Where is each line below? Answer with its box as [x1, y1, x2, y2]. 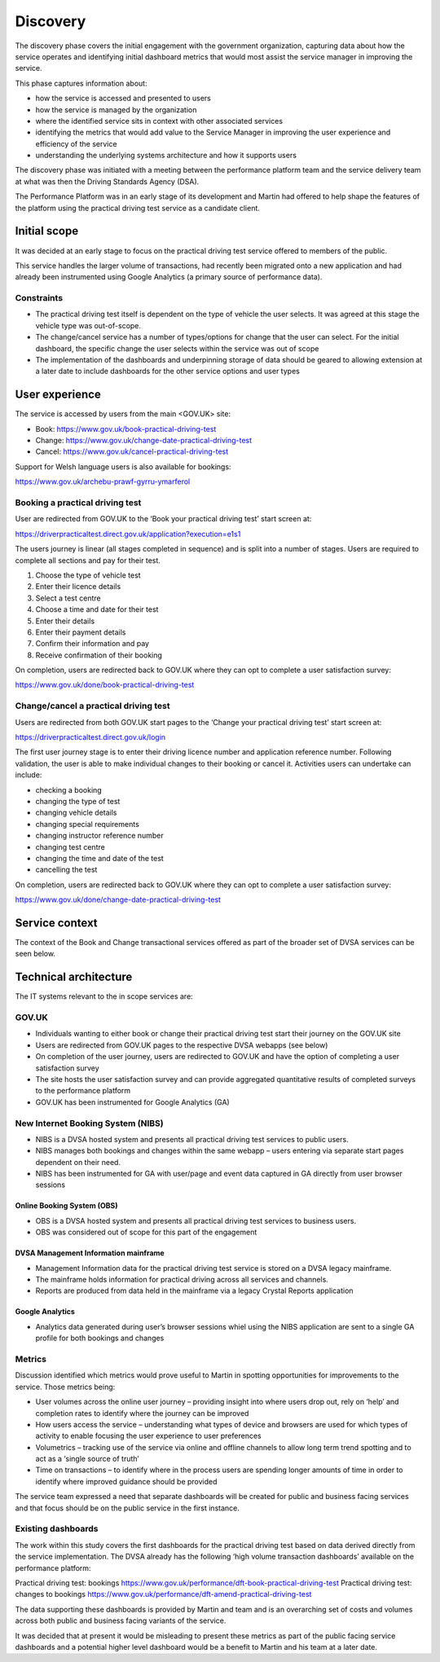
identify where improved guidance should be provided [35, 1476, 218, 1486]
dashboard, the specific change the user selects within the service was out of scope [35, 343, 319, 354]
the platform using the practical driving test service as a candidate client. [15, 203, 261, 213]
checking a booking [35, 785, 102, 794]
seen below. [15, 949, 56, 959]
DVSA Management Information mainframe [15, 1248, 165, 1258]
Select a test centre [35, 593, 101, 603]
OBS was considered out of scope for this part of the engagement [35, 1227, 257, 1238]
